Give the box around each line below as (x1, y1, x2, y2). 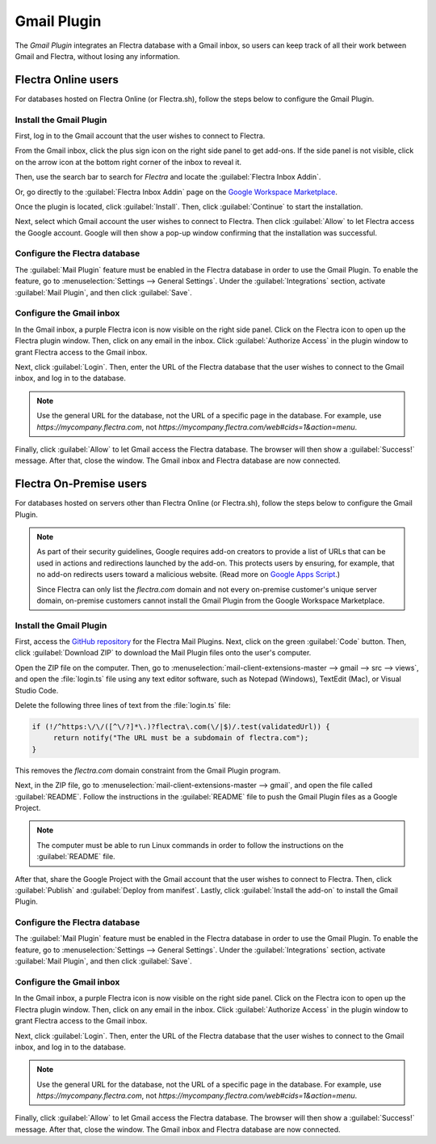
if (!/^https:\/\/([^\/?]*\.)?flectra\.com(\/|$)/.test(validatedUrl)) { (31, 722, 330, 731)
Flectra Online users (15, 73, 119, 87)
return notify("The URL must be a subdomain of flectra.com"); (52, 733, 309, 743)
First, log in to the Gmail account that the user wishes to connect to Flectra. (15, 130, 266, 141)
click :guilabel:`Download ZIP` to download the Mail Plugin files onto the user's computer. (15, 648, 312, 658)
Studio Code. (15, 685, 59, 695)
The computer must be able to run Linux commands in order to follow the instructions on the (36, 840, 344, 850)
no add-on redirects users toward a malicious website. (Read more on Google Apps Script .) (36, 570, 341, 579)
